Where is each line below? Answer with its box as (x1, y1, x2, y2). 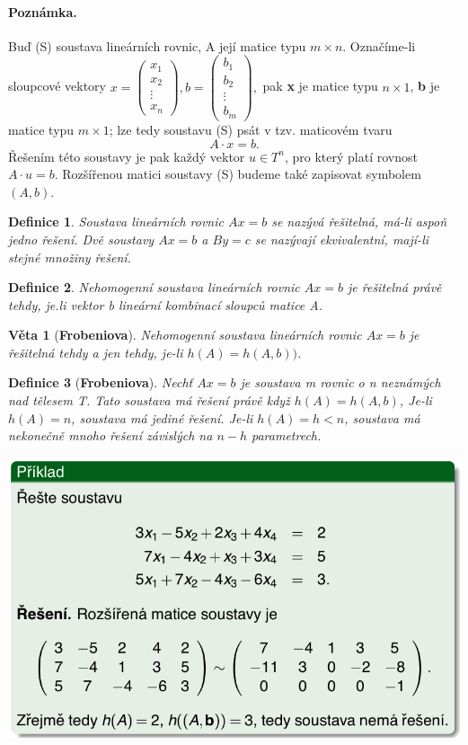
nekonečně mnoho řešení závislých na (8, 426, 213, 445)
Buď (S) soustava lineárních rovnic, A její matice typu (8, 36, 306, 55)
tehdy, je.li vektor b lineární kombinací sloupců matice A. (8, 295, 323, 314)
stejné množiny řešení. (8, 247, 131, 266)
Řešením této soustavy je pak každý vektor (8, 146, 245, 165)
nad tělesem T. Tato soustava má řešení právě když (8, 391, 290, 410)
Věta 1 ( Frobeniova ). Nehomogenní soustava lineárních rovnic (8, 325, 362, 344)
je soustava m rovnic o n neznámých (240, 373, 441, 392)
